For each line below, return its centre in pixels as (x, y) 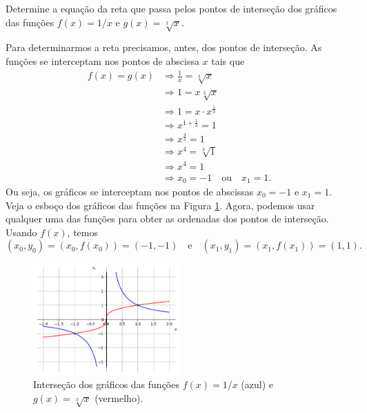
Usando (21, 232)
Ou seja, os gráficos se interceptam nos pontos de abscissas (130, 192)
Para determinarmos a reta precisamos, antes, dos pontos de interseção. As (164, 47)
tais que (228, 60)
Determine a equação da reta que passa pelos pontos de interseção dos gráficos (171, 8)
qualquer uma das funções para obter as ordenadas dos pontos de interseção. (167, 219)
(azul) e (257, 384)
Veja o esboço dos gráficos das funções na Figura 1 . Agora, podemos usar (160, 205)
